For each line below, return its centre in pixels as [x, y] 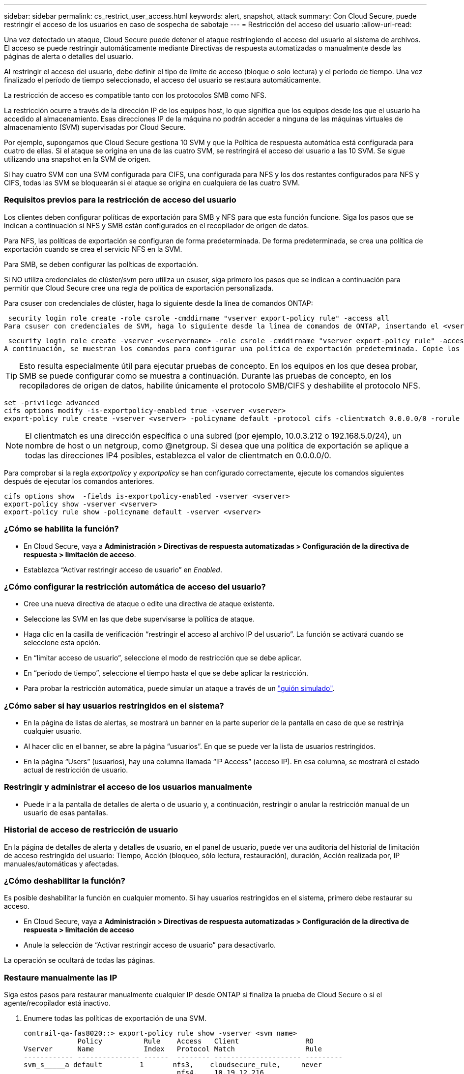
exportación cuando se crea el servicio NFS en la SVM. [93, 249]
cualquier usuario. [53, 731]
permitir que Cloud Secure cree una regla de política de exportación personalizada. [139, 288]
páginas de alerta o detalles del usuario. [69, 56]
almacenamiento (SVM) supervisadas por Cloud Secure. [95, 127]
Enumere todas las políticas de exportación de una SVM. [115, 1018]
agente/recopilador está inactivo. [58, 1003]
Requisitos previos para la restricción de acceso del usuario [120, 200]
